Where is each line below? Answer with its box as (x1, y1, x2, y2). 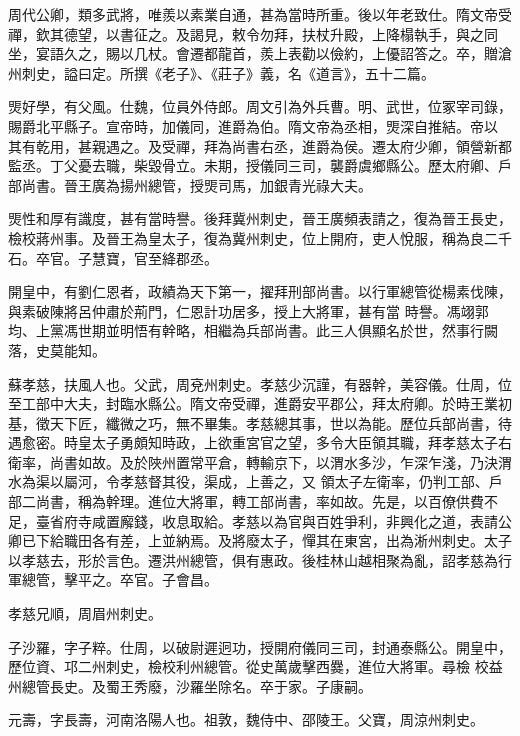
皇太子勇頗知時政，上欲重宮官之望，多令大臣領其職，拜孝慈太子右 (77, 432, 512, 453)
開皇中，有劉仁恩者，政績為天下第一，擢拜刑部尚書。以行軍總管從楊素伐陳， (8, 281, 512, 302)
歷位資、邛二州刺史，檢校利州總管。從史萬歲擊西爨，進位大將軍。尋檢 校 (8, 656, 489, 677)
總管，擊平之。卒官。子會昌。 (21, 569, 218, 590)
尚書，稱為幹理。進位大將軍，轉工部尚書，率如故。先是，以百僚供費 (35, 491, 484, 512)
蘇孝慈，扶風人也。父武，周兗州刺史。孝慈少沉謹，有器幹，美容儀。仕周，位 (8, 373, 512, 394)
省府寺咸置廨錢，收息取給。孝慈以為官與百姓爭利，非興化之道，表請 (49, 510, 498, 531)
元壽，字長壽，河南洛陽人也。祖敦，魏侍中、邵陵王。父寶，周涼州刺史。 (8, 709, 484, 730)
